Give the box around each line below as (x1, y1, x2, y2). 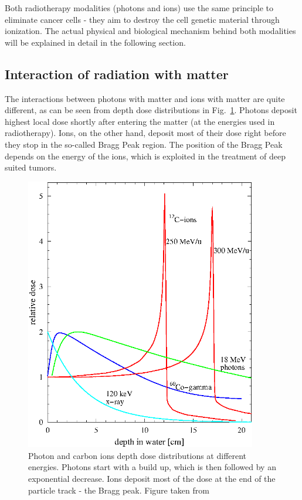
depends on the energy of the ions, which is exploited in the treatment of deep (5, 149, 286, 162)
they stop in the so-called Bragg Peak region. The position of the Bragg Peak (5, 138, 283, 150)
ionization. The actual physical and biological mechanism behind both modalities (5, 25, 296, 37)
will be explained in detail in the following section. (5, 36, 186, 48)
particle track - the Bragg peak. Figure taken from (28, 484, 209, 496)
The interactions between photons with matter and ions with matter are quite (5, 92, 285, 104)
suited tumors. (5, 161, 57, 174)
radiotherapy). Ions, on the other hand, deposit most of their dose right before (5, 127, 286, 139)
